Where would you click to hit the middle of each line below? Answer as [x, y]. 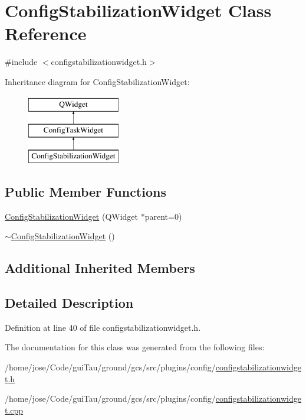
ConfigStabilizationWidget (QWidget [72, 216]
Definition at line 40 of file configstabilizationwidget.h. [103, 327]
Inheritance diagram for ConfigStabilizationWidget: [97, 81]
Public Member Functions [85, 191]
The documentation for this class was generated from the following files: [135, 347]
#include [21, 62]
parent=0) [163, 216]
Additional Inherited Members [100, 268]
